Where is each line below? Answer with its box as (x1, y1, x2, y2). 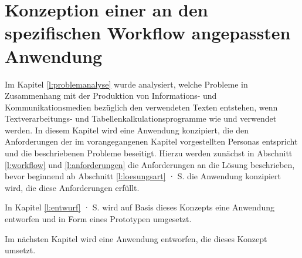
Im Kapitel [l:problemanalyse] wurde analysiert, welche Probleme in (5, 78, 248, 90)
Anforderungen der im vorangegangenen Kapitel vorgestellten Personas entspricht (5, 135, 298, 148)
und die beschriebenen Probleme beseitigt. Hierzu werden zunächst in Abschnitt (5, 147, 293, 159)
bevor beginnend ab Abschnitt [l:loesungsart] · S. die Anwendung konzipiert (5, 170, 281, 182)
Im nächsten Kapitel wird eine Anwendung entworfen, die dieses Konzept (5, 232, 267, 244)
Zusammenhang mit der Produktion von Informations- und (5, 89, 217, 102)
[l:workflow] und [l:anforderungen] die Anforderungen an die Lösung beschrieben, (5, 158, 295, 170)
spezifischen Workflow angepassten (5, 21, 291, 45)
